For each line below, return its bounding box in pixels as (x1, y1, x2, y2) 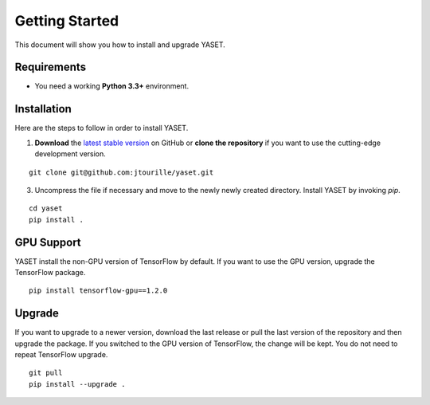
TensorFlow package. (14, 268, 86, 277)
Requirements (14, 61, 87, 74)
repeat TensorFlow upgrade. (14, 350, 108, 360)
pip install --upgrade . (29, 379, 126, 388)
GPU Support (14, 235, 81, 249)
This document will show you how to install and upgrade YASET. (14, 40, 226, 49)
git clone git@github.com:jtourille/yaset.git (29, 167, 214, 177)
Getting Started (14, 12, 119, 29)
